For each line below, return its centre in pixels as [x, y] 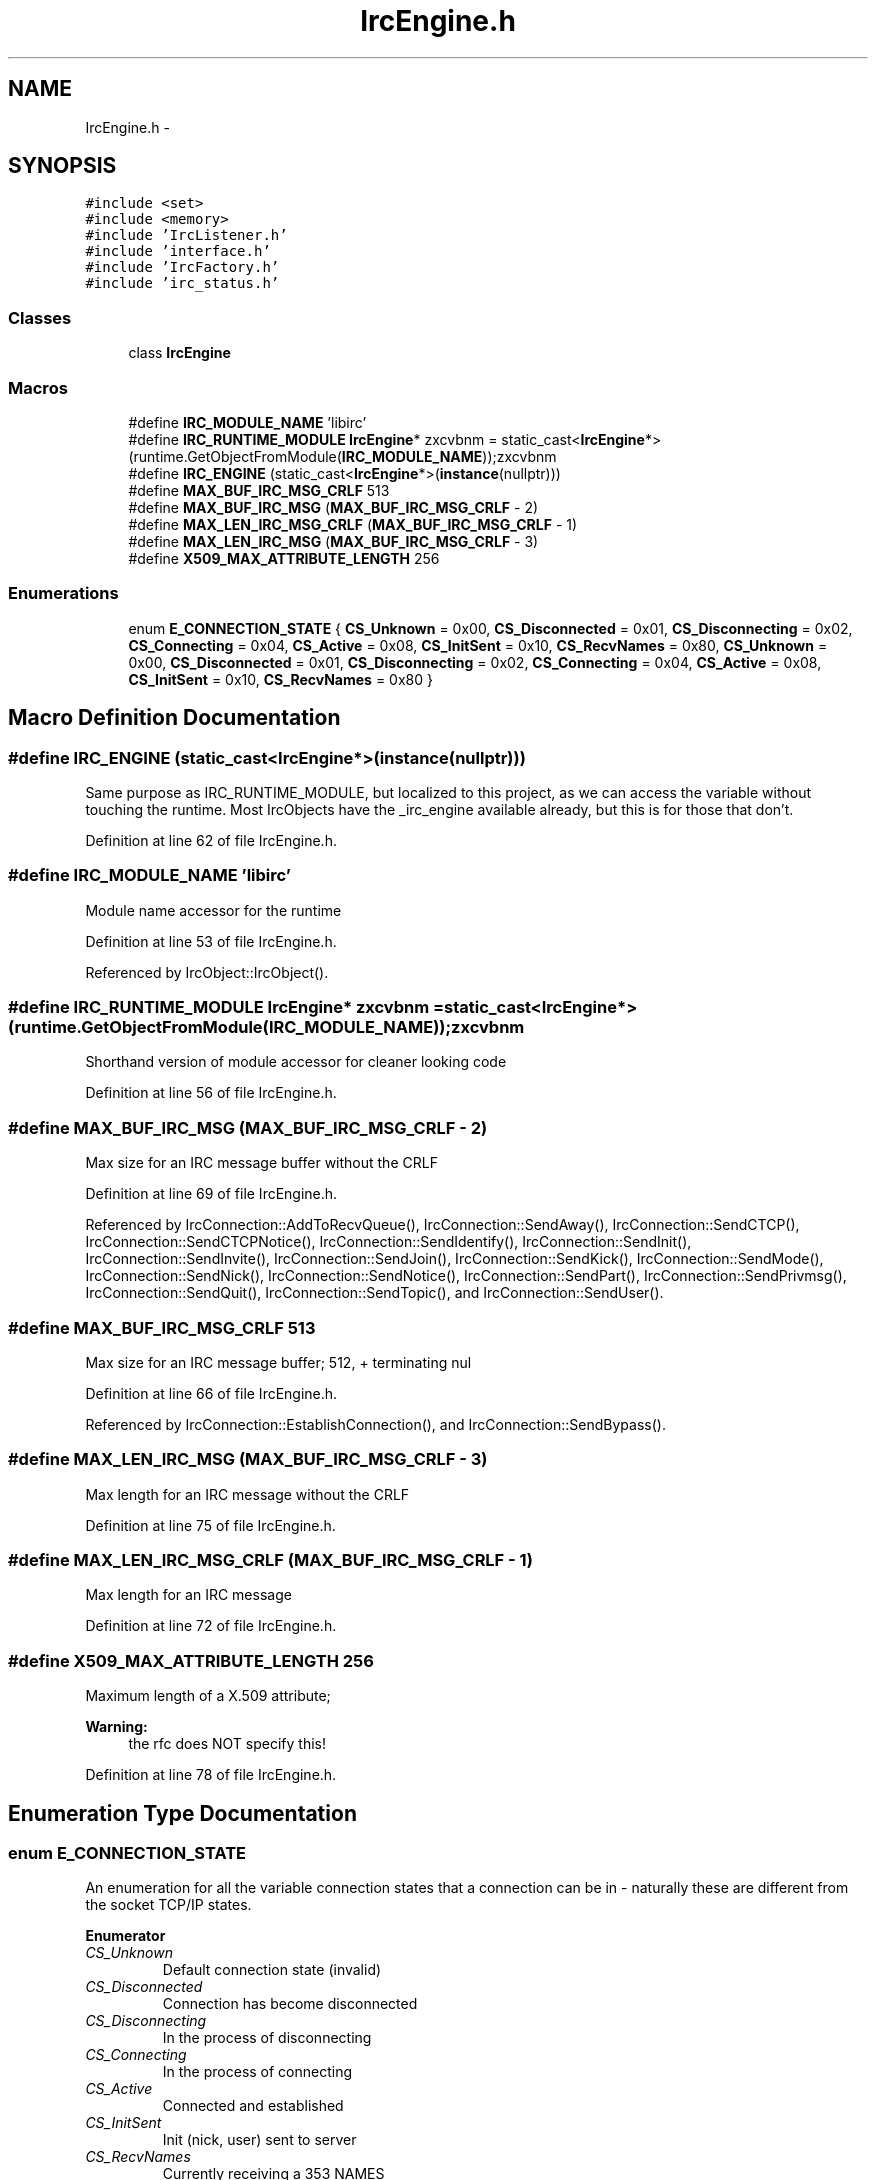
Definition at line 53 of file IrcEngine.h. [211, 941]
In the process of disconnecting [267, 2038]
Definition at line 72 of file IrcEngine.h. [211, 1626]
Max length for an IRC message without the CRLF [247, 1494]
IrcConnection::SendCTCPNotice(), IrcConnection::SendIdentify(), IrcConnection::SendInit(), [388, 1242]
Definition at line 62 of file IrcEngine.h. [211, 840]
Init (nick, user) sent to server [259, 2140]
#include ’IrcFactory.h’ [182, 267]
